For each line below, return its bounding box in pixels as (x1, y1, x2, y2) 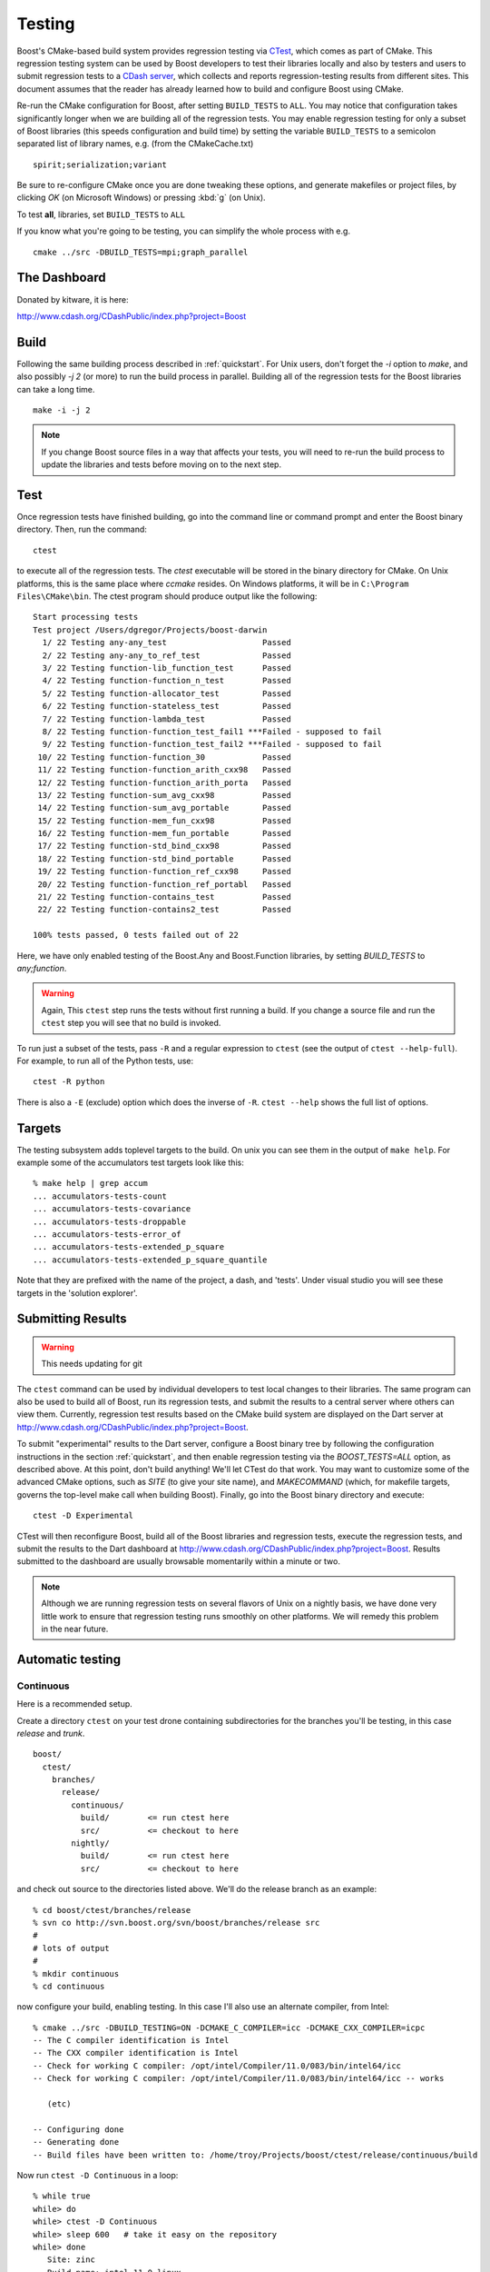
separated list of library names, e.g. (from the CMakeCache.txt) (16, 138, 254, 149)
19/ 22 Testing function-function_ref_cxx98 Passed (37, 866, 292, 877)
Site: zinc (46, 2255, 95, 2265)
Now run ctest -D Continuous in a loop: (16, 2170, 179, 2180)
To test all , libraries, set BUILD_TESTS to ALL (16, 209, 186, 220)
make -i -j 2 (33, 405, 91, 415)
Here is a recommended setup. (16, 1699, 133, 1709)
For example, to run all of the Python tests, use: (16, 1055, 194, 1066)
